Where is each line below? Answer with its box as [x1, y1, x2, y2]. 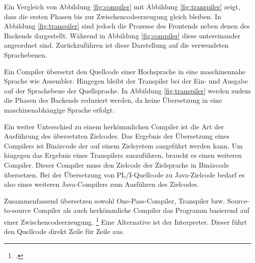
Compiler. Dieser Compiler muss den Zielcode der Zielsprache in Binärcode [4, 159, 229, 170]
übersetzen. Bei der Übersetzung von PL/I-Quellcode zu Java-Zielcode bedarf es [4, 169, 245, 179]
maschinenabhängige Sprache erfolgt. [4, 104, 115, 115]
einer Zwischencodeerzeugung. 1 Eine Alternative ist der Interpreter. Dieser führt [4, 215, 247, 227]
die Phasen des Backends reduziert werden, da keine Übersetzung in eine [4, 95, 222, 105]
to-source [4, 205, 31, 215]
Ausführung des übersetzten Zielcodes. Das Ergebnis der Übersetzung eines [4, 131, 230, 141]
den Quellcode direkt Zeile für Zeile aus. [4, 226, 125, 236]
